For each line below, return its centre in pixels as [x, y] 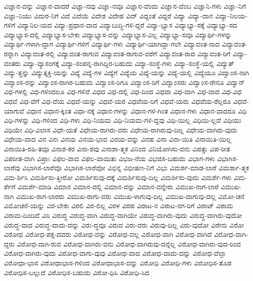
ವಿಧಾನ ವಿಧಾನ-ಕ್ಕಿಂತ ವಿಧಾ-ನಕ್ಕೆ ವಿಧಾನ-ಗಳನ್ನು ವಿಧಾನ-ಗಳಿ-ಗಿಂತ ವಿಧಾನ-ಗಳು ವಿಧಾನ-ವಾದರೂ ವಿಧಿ [136, 110]
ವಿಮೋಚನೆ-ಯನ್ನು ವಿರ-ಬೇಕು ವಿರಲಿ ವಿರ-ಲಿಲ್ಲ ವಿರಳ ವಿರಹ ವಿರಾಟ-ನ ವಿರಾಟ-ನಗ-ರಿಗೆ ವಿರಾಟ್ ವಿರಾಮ [118, 206]
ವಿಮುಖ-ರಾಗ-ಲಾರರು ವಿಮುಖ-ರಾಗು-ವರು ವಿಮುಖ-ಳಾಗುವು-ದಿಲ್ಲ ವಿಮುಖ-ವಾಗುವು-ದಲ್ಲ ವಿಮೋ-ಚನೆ [130, 196]
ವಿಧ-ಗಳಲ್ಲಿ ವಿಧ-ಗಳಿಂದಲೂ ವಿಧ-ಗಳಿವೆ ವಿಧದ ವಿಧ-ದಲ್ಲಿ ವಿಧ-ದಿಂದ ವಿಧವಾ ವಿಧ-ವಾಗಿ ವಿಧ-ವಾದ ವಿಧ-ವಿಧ [123, 91]
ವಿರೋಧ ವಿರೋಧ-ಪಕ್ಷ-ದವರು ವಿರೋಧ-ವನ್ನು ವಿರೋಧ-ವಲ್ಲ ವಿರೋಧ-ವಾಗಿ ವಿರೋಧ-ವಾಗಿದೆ [108, 234]
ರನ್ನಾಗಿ [11, 53]
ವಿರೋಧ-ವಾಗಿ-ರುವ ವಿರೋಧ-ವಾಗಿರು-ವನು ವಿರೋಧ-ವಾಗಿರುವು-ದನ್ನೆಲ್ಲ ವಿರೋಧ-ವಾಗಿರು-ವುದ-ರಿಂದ [129, 243]
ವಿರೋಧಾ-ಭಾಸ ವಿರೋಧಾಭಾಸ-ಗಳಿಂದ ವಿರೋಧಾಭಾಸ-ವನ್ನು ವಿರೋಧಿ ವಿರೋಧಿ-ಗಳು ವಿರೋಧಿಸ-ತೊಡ [118, 263]
